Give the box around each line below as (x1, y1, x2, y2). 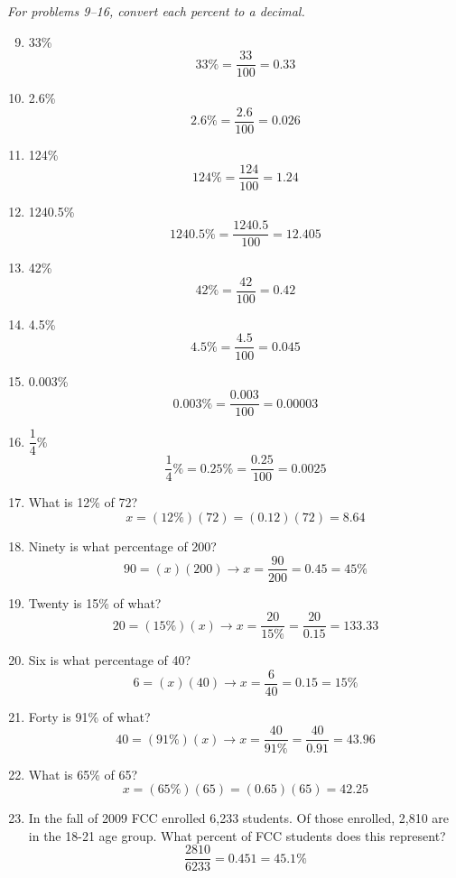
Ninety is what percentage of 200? (28, 536, 217, 555)
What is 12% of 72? (28, 493, 138, 512)
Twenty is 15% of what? (28, 593, 162, 612)
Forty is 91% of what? (28, 707, 151, 726)
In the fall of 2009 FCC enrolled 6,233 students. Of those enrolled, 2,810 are (28, 809, 450, 827)
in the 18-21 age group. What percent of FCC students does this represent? (28, 826, 446, 845)
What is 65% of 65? (28, 764, 138, 783)
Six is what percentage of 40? (28, 651, 191, 670)
